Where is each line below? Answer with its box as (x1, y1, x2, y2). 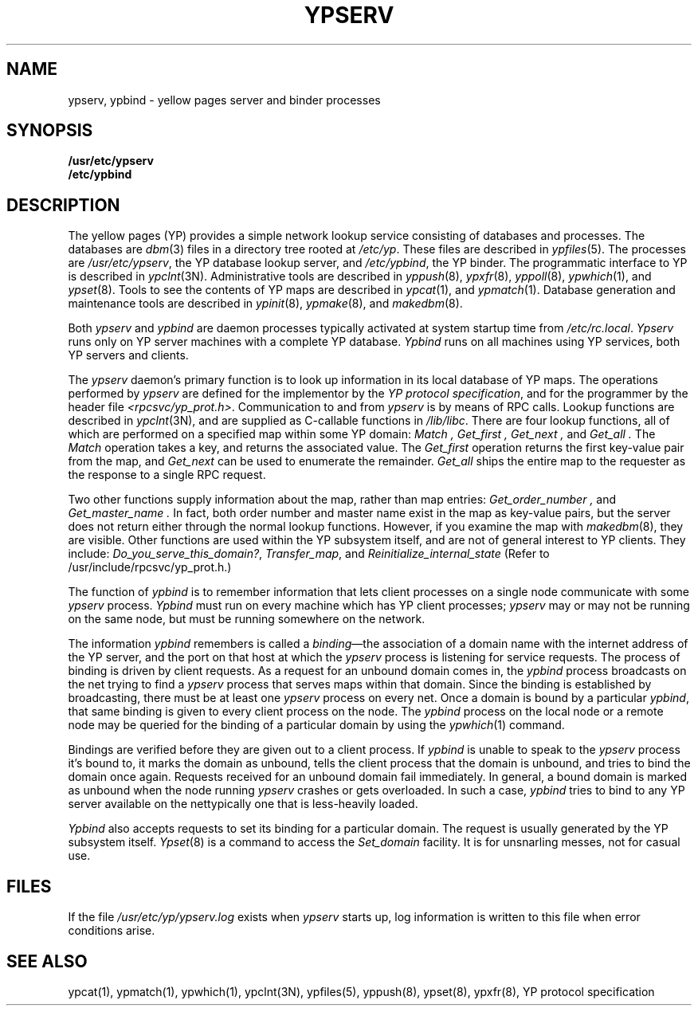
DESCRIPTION (6, 194, 120, 215)
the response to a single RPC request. (68, 468, 266, 482)
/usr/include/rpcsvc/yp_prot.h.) (68, 560, 232, 575)
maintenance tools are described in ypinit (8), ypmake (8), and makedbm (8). (68, 296, 463, 311)
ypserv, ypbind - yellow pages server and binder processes (68, 92, 381, 107)
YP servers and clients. (68, 348, 189, 363)
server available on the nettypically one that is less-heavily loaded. (68, 797, 418, 811)
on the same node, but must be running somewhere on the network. (68, 612, 425, 626)
